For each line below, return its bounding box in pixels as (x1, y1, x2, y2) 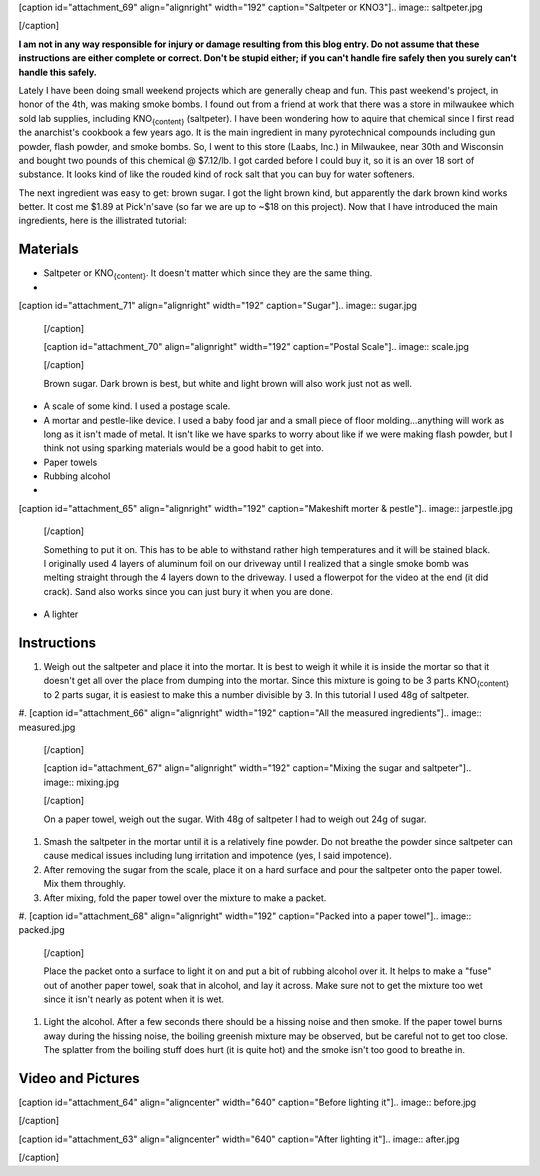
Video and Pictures (18, 1070, 140, 1087)
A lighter (43, 608, 79, 620)
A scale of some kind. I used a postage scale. (43, 400, 231, 412)
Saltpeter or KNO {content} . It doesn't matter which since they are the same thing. (43, 267, 373, 282)
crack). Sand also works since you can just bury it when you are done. (43, 585, 334, 597)
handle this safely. (18, 66, 97, 78)
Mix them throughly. (43, 878, 127, 890)
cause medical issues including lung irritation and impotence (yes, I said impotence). (43, 850, 392, 862)
